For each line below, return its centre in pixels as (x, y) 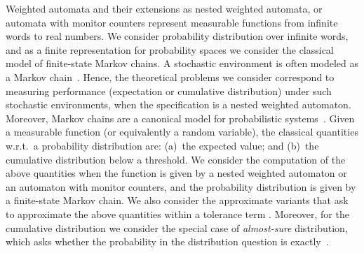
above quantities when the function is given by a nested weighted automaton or (176, 173)
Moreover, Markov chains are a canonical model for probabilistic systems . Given (180, 118)
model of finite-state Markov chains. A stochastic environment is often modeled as (182, 63)
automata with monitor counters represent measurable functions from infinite (172, 22)
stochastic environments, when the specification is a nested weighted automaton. (178, 104)
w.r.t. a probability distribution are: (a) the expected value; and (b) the (162, 145)
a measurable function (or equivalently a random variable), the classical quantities (182, 132)
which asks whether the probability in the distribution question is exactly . (167, 241)
